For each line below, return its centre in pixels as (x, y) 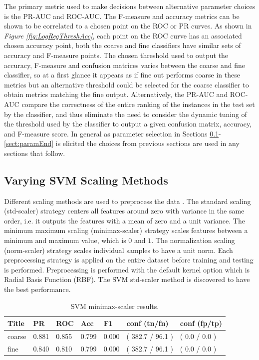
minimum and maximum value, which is (65, 240)
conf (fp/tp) (201, 323)
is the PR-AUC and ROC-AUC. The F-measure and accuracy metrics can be (122, 16)
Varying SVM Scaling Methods (86, 180)
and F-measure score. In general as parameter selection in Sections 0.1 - (113, 133)
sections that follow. (35, 153)
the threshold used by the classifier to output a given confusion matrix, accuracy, (128, 124)
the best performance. (37, 289)
